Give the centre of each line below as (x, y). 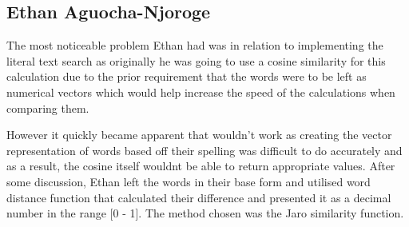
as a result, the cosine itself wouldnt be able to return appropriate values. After (201, 166)
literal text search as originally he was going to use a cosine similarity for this (196, 60)
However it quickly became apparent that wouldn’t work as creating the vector (199, 135)
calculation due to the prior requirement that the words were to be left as (187, 76)
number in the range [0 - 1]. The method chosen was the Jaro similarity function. (205, 213)
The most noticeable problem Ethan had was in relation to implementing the (195, 45)
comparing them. (48, 108)
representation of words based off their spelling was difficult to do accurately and (204, 150)
